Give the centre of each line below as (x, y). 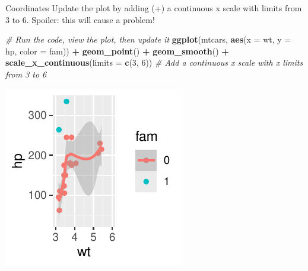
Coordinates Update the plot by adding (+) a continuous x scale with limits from (154, 8)
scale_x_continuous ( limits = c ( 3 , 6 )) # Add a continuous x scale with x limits (154, 62)
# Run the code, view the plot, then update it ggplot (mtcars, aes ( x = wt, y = (148, 39)
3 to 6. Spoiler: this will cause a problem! (80, 19)
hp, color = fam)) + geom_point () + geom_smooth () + (117, 51)
